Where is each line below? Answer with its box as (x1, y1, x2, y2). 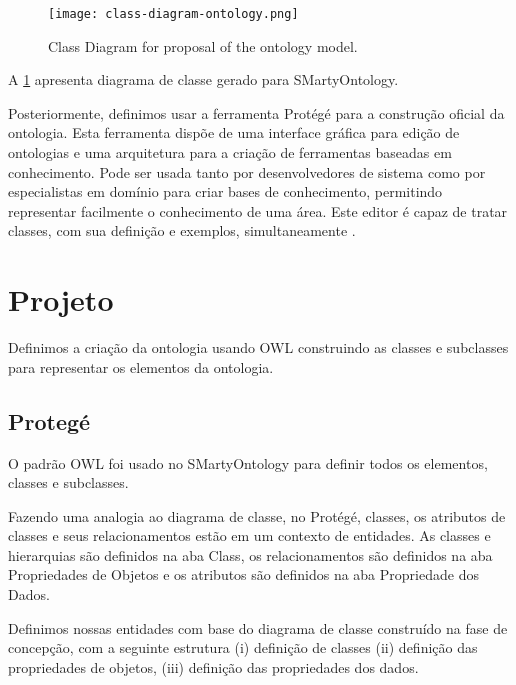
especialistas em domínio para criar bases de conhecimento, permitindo (8, 181, 443, 202)
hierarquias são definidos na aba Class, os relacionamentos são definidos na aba (8, 544, 493, 565)
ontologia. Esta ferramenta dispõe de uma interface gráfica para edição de (8, 122, 460, 143)
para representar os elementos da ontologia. (8, 356, 274, 377)
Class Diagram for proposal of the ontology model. (48, 35, 358, 56)
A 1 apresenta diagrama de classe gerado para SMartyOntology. (8, 69, 399, 90)
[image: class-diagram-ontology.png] (48, 7, 299, 21)
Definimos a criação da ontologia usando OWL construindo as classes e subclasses (8, 337, 509, 358)
